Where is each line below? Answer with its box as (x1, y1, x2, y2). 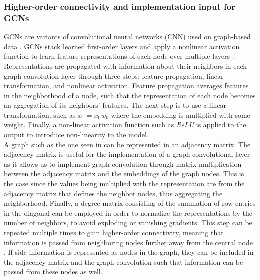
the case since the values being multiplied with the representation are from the (4, 178, 245, 189)
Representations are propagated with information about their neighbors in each (4, 60, 247, 71)
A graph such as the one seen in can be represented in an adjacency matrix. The (4, 139, 251, 149)
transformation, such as (4, 109, 76, 120)
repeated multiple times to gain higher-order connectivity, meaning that (4, 227, 224, 238)
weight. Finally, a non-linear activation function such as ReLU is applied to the (4, 119, 246, 130)
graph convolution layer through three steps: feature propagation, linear (4, 70, 224, 81)
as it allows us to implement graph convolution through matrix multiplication (4, 158, 242, 169)
